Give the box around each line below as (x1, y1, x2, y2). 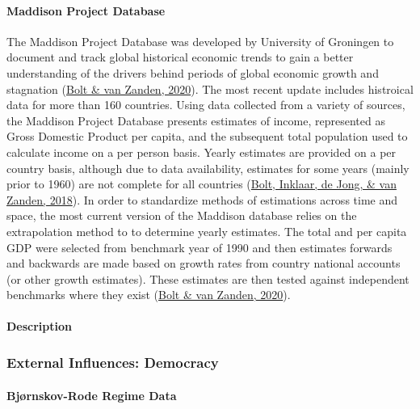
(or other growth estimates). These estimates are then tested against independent (6, 270, 409, 287)
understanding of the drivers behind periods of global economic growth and (6, 64, 379, 81)
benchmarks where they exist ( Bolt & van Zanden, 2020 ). (6, 286, 291, 303)
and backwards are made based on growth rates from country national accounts (6, 255, 401, 272)
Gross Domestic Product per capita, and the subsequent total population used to (6, 128, 408, 145)
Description (6, 318, 73, 335)
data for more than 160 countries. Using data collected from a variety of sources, (6, 96, 405, 113)
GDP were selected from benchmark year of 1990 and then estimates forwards (6, 238, 393, 255)
